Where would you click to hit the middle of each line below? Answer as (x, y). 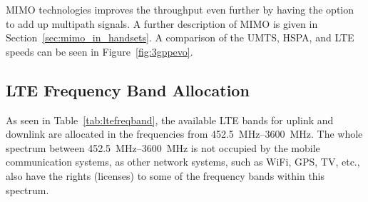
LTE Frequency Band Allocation (128, 90)
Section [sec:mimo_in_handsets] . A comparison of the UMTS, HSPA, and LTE (180, 37)
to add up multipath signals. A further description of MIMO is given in (162, 23)
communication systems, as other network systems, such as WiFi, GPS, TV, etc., (183, 162)
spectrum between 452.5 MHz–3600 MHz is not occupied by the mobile (163, 147)
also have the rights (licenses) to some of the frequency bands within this (165, 175)
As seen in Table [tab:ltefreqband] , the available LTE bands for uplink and (170, 120)
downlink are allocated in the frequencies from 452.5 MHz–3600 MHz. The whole (184, 134)
